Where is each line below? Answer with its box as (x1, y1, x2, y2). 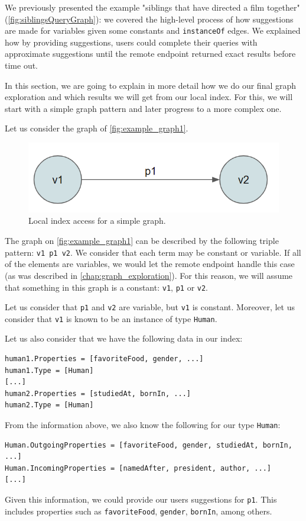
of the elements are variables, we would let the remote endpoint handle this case (5, 258, 295, 270)
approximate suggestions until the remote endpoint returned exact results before (5, 47, 296, 60)
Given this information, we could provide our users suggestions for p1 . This (5, 493, 277, 506)
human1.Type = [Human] (5, 366, 94, 375)
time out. (5, 59, 38, 72)
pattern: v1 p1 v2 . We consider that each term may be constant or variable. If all (5, 246, 301, 258)
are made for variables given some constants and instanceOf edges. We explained (5, 24, 301, 37)
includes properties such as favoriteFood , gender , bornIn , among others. (5, 504, 272, 517)
